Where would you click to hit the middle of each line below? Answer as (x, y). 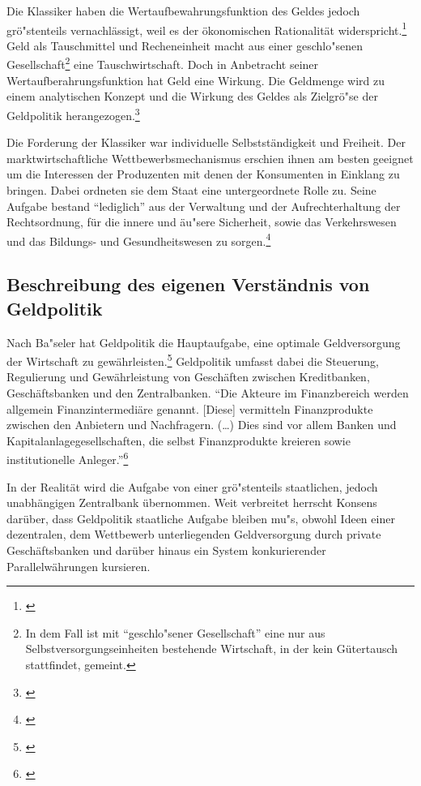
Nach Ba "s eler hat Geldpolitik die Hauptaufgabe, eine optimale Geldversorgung (204, 342)
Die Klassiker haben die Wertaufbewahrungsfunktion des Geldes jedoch (183, 11)
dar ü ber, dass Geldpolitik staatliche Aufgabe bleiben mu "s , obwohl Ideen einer (201, 518)
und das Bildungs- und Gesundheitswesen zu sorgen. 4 (139, 239)
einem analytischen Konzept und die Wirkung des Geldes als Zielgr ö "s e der (192, 96)
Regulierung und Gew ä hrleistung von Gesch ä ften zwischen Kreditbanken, (188, 377)
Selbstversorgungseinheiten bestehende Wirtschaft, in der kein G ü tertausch (212, 649)
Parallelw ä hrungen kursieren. (79, 566)
